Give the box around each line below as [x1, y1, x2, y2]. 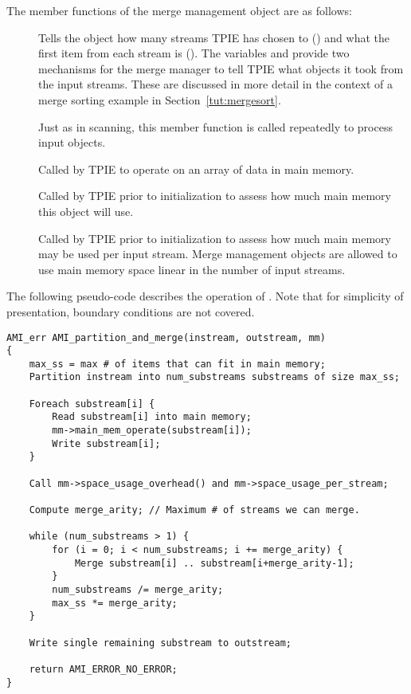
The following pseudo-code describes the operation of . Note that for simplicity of [6, 288, 404, 304]
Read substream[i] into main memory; [52, 411, 252, 423]
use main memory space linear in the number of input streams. [38, 261, 346, 277]
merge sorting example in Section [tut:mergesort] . [38, 91, 281, 108]
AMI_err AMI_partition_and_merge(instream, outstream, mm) [6, 331, 326, 343]
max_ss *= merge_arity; [52, 597, 178, 609]
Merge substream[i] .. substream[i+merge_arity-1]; [74, 557, 354, 569]
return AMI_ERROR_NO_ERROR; [29, 663, 178, 675]
